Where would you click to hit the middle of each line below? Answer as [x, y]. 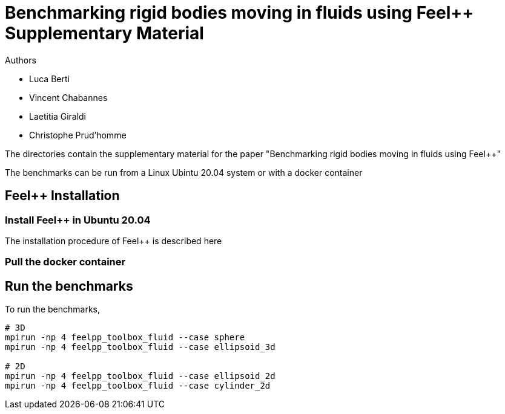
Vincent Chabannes [68, 97]
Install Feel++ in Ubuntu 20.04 [78, 220]
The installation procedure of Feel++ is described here [114, 241]
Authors [21, 60]
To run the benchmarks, [52, 309]
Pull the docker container [65, 262]
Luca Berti [49, 79]
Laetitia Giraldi [58, 116]
